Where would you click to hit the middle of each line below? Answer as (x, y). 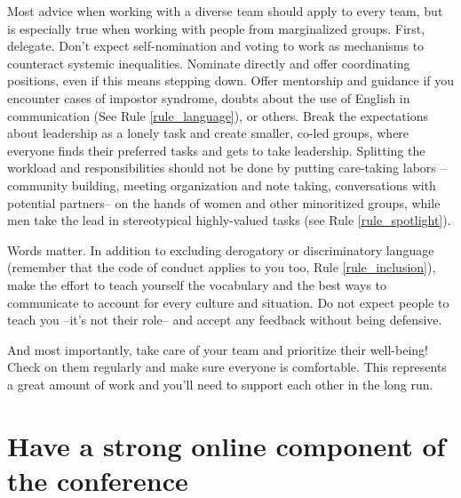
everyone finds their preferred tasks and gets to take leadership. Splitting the (216, 150)
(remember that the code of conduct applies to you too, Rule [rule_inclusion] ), (222, 267)
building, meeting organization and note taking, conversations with (254, 185)
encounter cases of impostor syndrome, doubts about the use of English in (209, 97)
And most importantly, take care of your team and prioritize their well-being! (218, 349)
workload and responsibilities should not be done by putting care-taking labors (222, 168)
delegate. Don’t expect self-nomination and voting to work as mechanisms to (216, 46)
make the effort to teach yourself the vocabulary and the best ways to (197, 284)
